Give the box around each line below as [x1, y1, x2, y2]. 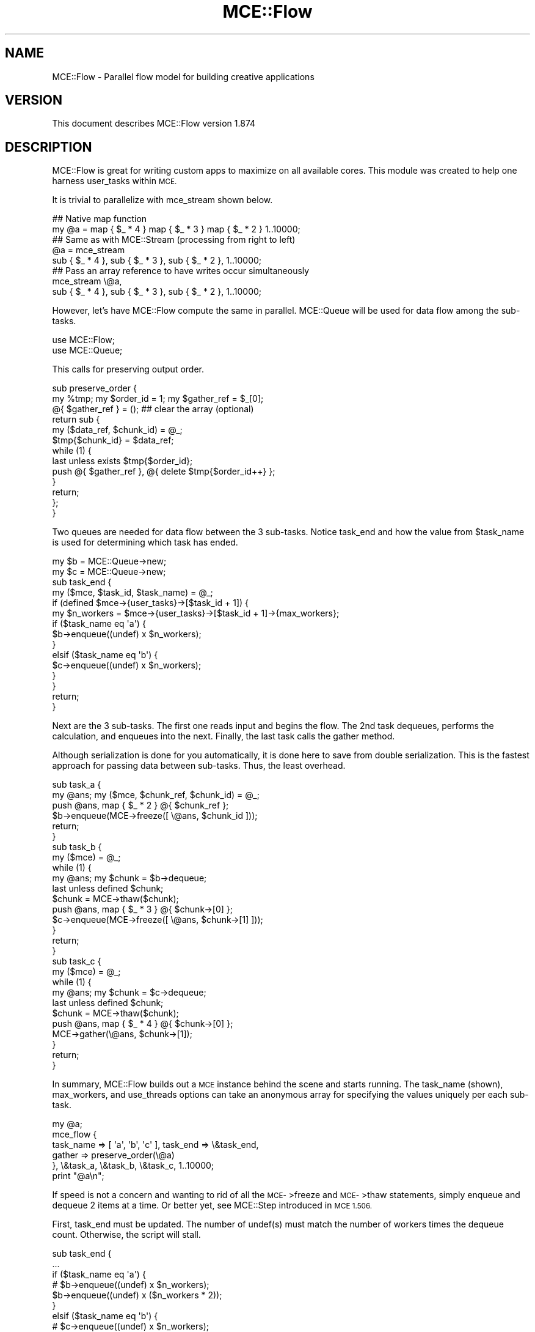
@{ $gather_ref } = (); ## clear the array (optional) [52, 404, 254, 415]
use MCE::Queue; [52, 345, 123, 356]
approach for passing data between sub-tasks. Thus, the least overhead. [52, 760, 346, 771]
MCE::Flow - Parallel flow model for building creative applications [52, 71, 315, 82]
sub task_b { [52, 842, 102, 853]
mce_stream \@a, [52, 276, 122, 287]
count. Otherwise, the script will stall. [52, 1229, 201, 1240]
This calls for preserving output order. [52, 364, 204, 375]
